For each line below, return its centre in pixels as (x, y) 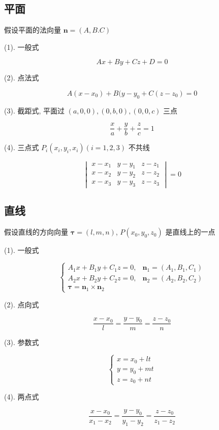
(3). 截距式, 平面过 (34, 110)
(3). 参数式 (22, 342)
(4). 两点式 (22, 397)
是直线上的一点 (190, 232)
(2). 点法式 (22, 78)
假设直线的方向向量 (36, 232)
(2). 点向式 (22, 304)
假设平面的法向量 (33, 30)
